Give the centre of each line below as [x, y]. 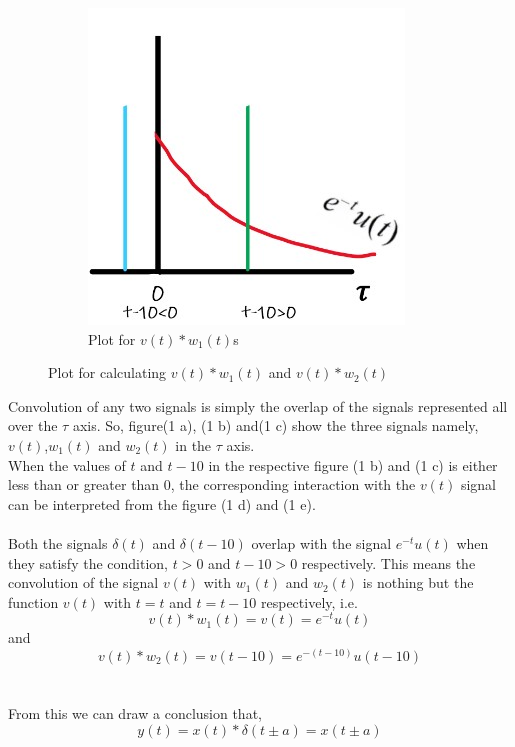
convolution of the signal [83, 582]
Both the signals [58, 542]
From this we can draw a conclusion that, [135, 713]
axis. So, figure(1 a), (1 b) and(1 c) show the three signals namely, [275, 425]
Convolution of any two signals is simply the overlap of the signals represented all [258, 405]
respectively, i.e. [309, 601]
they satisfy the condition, [88, 562]
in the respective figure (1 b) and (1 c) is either [353, 464]
